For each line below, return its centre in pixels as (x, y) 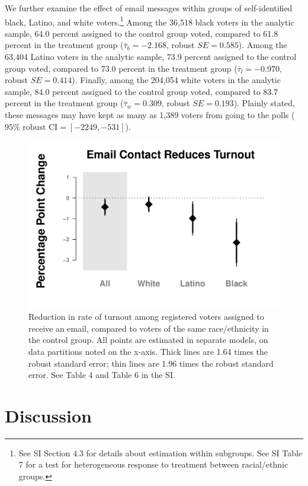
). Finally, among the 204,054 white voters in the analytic (176, 80)
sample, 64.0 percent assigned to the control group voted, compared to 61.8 (142, 33)
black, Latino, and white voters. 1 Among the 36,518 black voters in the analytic (150, 21)
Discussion (48, 415)
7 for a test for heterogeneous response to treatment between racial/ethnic (153, 464)
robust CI (40, 127)
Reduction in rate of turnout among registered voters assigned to (146, 317)
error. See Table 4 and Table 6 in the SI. (102, 375)
